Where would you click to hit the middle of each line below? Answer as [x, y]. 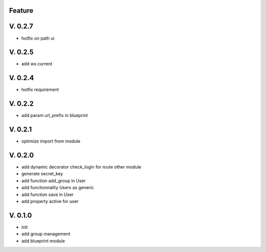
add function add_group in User [54, 181]
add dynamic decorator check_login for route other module [81, 167]
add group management [46, 234]
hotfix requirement [40, 90]
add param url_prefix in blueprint [55, 115]
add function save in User [48, 195]
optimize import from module [51, 141]
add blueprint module [43, 241]
